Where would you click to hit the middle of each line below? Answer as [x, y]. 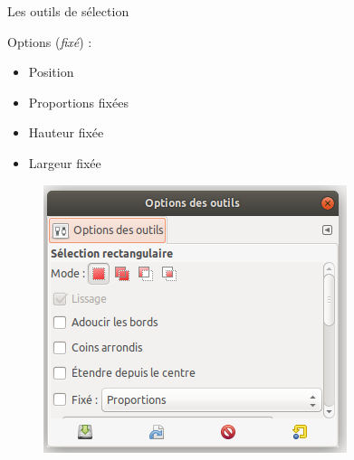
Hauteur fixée [66, 132]
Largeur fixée [65, 162]
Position [51, 72]
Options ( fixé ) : [50, 41]
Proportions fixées [78, 102]
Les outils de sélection [68, 11]
